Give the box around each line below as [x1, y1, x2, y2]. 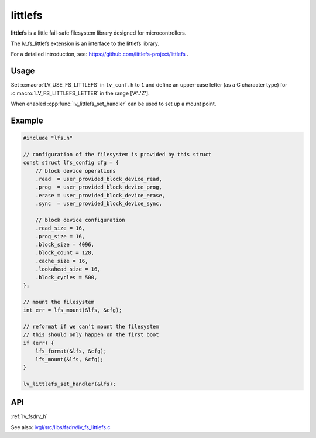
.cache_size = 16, [35, 258, 88, 264]
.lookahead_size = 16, [35, 266, 101, 272]
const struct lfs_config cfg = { [23, 159, 119, 166]
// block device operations [35, 167, 116, 174]
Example [11, 115, 43, 125]
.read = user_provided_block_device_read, [35, 176, 162, 182]
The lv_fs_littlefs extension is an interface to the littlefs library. [11, 40, 159, 47]
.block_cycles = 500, [35, 274, 98, 280]
